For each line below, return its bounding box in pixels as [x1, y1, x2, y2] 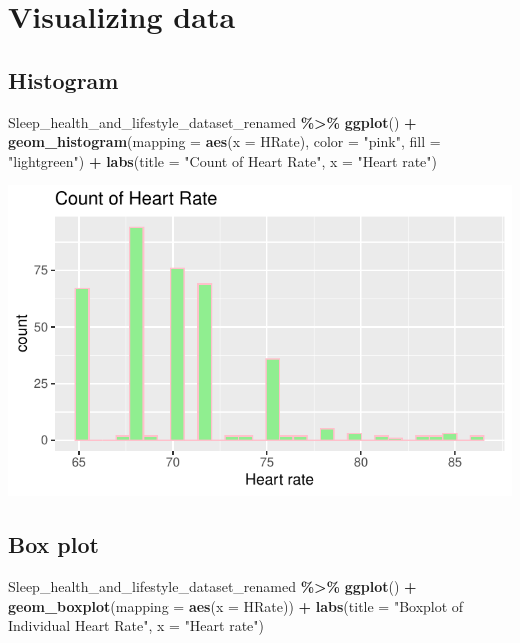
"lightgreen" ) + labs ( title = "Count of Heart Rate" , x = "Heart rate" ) [8, 150, 437, 171]
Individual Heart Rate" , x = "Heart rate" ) [8, 615, 265, 636]
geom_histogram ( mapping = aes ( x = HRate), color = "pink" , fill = [8, 131, 441, 152]
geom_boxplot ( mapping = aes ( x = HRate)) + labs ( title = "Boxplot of [8, 595, 464, 616]
